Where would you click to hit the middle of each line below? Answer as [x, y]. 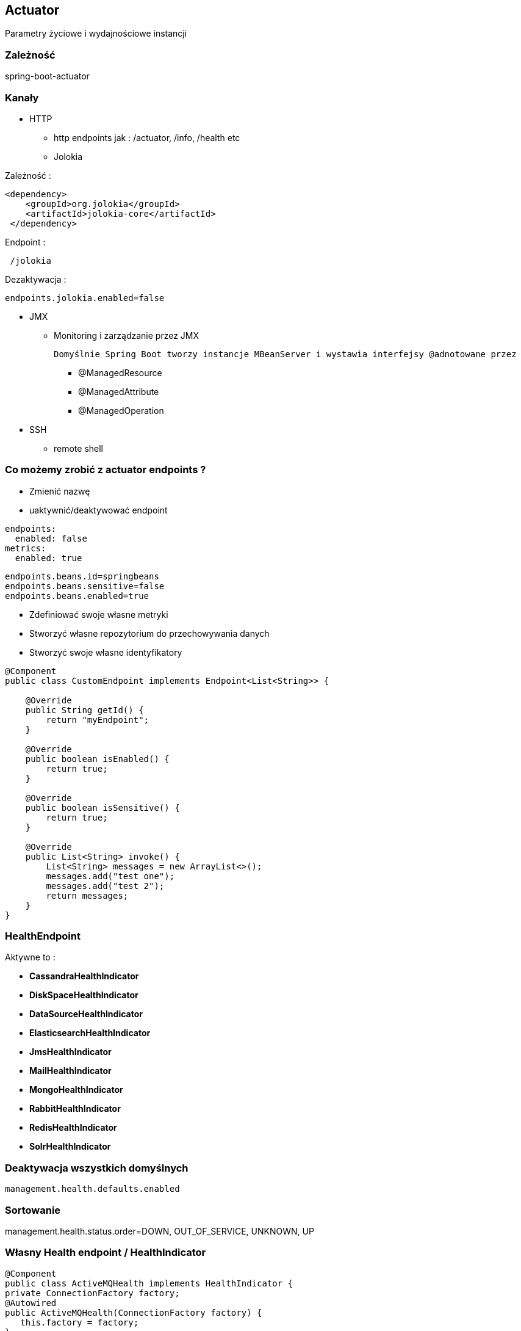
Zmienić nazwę [60, 491]
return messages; [87, 895]
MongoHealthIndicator [76, 1090]
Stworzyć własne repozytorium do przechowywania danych [149, 633]
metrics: [26, 548]
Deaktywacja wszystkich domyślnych [97, 1168]
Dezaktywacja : [36, 279]
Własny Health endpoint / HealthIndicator [106, 1253]
